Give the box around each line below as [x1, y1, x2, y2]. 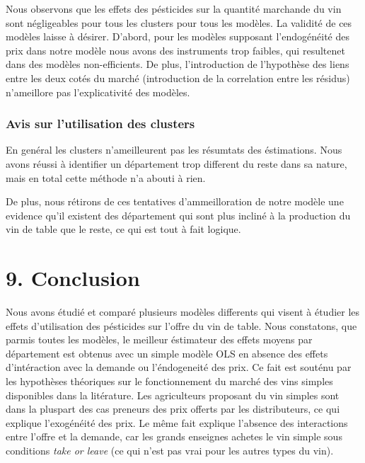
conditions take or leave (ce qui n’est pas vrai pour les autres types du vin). [6, 443, 334, 457]
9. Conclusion [6, 263, 140, 292]
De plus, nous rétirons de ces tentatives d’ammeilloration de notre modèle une [6, 194, 344, 209]
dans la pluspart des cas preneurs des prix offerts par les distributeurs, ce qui [6, 401, 340, 416]
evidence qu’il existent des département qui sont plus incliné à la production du [6, 207, 351, 222]
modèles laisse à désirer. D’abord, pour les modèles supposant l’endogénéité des [6, 29, 349, 44]
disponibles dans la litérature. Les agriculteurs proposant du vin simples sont [6, 387, 340, 402]
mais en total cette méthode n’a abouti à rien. [6, 170, 206, 185]
